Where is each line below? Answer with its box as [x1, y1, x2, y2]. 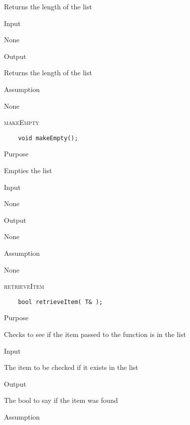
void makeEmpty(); [18, 134, 78, 142]
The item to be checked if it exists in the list [4, 362, 138, 372]
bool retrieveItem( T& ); [18, 298, 103, 305]
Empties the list [4, 165, 52, 175]
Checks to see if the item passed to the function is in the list [4, 329, 186, 339]
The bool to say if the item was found [4, 395, 118, 405]
